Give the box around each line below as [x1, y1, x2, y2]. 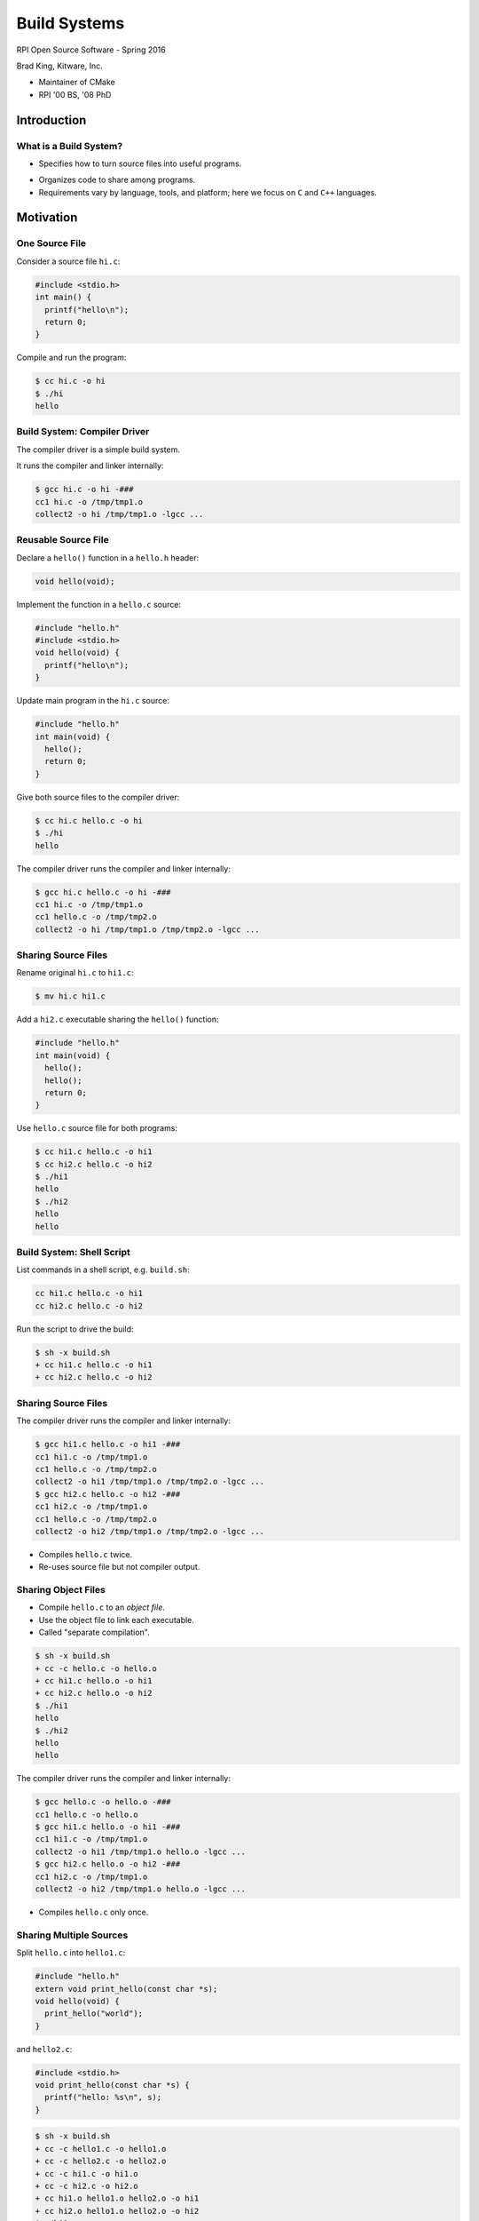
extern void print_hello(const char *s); [35, 1984, 218, 1994]
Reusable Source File [16, 534, 110, 546]
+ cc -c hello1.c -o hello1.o [35, 2144, 167, 2153]
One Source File [16, 237, 87, 250]
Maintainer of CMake [38, 76, 115, 88]
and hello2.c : [16, 2043, 73, 2054]
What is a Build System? [16, 139, 123, 152]
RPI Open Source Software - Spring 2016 [16, 44, 166, 55]
